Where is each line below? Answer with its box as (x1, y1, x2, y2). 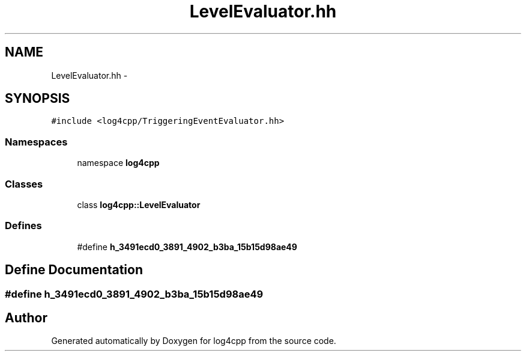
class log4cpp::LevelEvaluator (77, 199, 201, 210)
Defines (5, 219, 42, 232)
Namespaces (5, 135, 68, 148)
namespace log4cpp (77, 158, 160, 168)
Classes (5, 177, 43, 190)
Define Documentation (5, 262, 143, 278)
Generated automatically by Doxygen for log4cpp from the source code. (51, 336, 336, 346)
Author (5, 310, 47, 325)
